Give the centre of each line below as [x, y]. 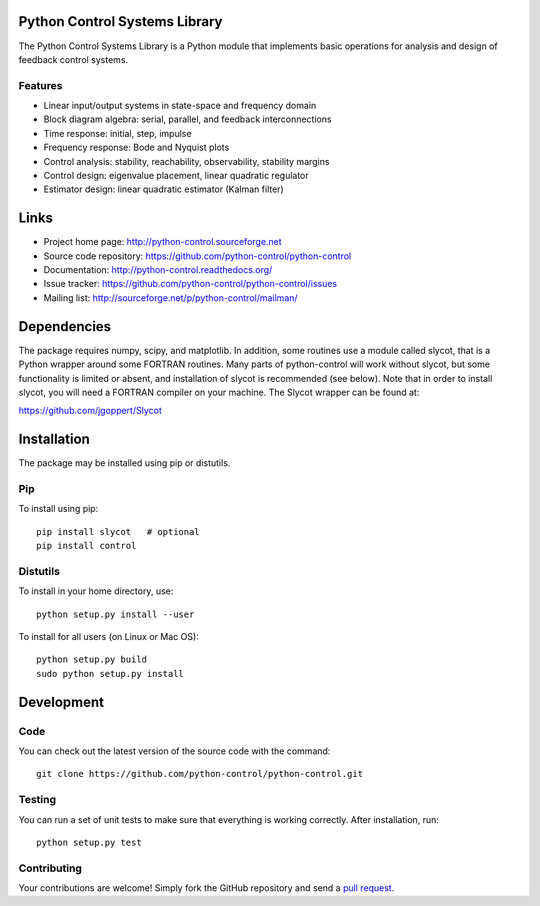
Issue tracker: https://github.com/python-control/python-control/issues [190, 284]
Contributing [50, 868]
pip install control [86, 546]
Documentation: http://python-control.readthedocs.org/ [158, 270]
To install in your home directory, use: [96, 591]
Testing [37, 800]
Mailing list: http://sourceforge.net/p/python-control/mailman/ [171, 297]
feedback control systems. [73, 59]
